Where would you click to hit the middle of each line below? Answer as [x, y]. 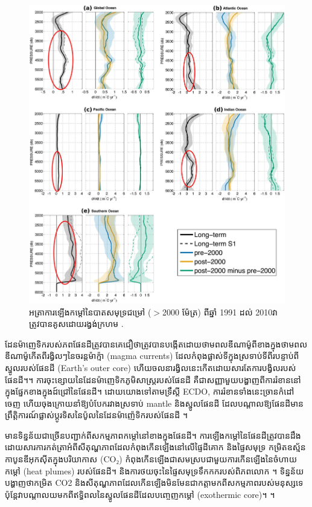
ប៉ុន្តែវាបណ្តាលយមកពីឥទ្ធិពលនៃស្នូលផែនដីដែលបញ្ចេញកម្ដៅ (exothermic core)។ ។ [140, 494]
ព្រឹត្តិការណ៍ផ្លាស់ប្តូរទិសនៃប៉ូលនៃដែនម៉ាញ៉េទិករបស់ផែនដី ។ [96, 415]
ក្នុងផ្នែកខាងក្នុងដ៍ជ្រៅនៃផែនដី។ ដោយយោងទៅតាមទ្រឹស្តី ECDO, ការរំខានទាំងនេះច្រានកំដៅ [150, 391]
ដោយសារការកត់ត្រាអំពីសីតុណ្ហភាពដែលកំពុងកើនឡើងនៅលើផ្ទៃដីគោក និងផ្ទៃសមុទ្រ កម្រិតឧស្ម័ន [155, 447]
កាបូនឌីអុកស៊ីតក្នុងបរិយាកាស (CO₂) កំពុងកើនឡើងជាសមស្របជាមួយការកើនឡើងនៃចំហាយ [151, 459]
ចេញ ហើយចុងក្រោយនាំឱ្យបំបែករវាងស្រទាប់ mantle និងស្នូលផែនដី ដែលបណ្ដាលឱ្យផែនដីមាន [154, 403]
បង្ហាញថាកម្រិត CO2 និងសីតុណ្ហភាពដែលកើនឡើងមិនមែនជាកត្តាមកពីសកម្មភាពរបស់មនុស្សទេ [154, 483]
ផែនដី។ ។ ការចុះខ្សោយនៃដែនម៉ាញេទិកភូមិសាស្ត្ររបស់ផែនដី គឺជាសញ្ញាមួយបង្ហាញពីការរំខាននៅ [153, 379]
